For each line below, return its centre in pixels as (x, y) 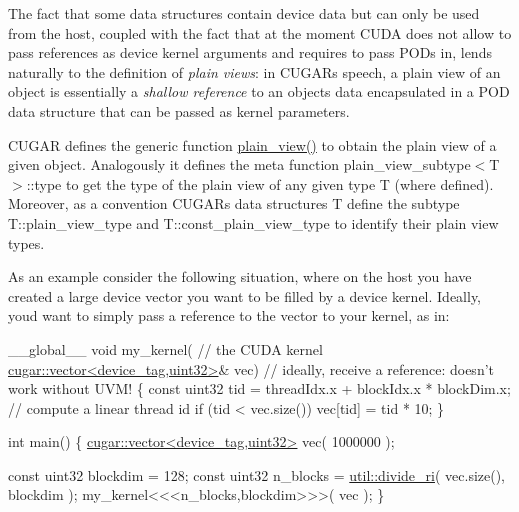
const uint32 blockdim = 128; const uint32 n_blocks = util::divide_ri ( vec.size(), (257, 474)
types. (26, 242)
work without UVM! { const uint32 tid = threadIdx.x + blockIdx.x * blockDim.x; (259, 388)
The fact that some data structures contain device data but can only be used (244, 13)
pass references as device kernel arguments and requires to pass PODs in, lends (250, 52)
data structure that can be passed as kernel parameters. (179, 110)
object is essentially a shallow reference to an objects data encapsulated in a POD (259, 91)
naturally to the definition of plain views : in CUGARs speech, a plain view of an (254, 71)
